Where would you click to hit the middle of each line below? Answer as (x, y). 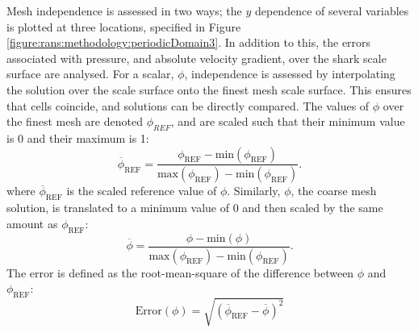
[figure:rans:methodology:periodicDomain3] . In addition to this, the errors (189, 42)
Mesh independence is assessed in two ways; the (124, 10)
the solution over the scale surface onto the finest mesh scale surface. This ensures (209, 89)
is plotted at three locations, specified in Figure (124, 26)
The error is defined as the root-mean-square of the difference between (180, 272)
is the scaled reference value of (142, 191)
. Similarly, (254, 191)
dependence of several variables (332, 10)
